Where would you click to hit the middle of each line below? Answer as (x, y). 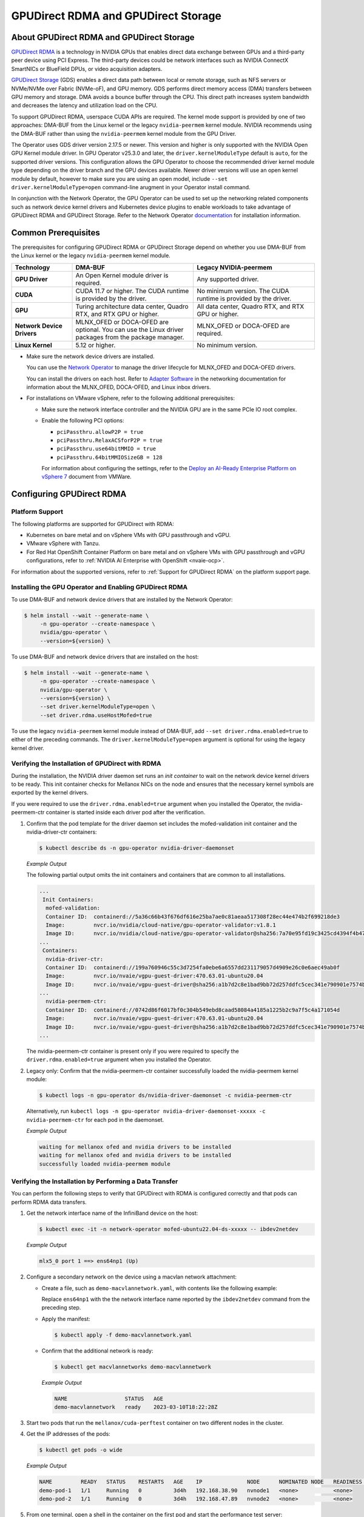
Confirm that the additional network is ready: (97, 1351)
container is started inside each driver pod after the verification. (126, 813)
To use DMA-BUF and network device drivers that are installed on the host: (105, 657)
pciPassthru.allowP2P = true (100, 432)
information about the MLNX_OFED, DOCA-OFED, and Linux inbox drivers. (119, 387)
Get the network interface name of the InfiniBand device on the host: (112, 1213)
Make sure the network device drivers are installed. (90, 356)
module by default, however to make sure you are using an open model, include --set (120, 178)
